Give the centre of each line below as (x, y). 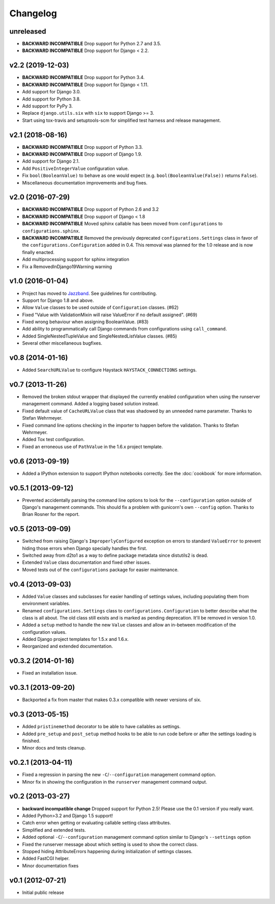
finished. (31, 741)
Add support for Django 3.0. (51, 92)
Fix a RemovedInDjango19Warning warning (67, 266)
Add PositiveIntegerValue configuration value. (76, 168)
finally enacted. (38, 252)
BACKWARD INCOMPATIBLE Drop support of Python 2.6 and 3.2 (90, 210)
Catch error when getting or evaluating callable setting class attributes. (97, 823)
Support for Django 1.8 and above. (58, 300)
